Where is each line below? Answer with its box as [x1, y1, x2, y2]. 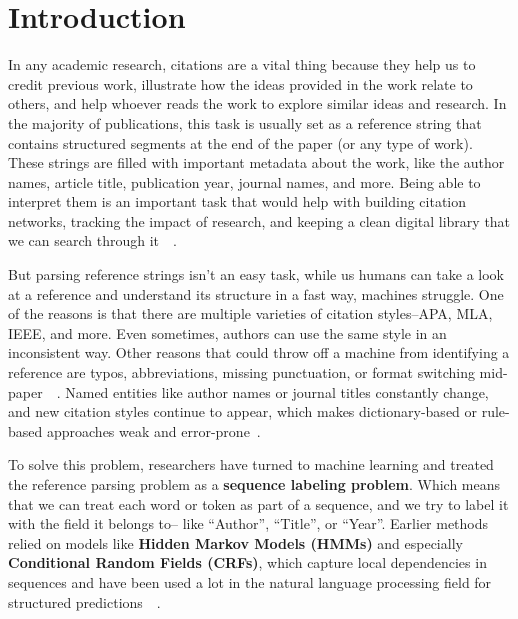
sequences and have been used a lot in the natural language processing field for [8, 571, 492, 592]
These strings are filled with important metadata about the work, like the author [8, 152, 505, 173]
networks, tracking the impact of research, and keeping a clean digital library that [8, 210, 511, 231]
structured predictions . [8, 591, 161, 612]
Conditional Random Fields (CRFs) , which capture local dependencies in [8, 552, 487, 573]
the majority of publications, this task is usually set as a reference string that [8, 112, 482, 133]
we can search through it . [8, 230, 177, 251]
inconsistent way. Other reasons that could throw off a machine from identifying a [8, 342, 510, 363]
